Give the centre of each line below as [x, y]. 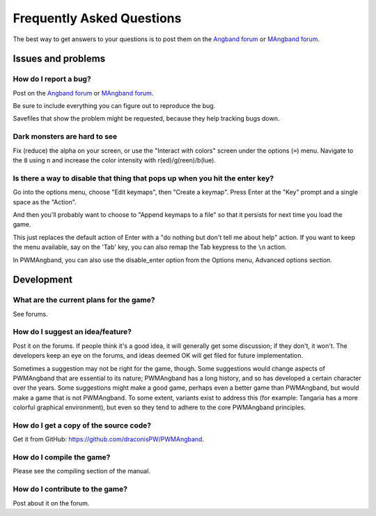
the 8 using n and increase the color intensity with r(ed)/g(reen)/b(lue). [114, 160]
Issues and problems [59, 59]
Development [43, 280]
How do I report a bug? [52, 79]
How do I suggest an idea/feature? [72, 332]
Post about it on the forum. [51, 503]
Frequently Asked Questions [97, 18]
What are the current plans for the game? [84, 300]
